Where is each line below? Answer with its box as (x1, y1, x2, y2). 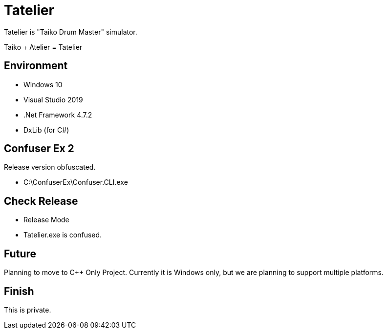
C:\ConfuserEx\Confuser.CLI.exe (23, 178, 128, 187)
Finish (4, 285, 34, 297)
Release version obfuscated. (4, 163, 96, 172)
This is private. (4, 305, 51, 314)
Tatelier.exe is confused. (23, 231, 102, 239)
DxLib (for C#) (23, 125, 69, 134)
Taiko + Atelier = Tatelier (4, 42, 83, 51)
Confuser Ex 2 (4, 142, 74, 155)
